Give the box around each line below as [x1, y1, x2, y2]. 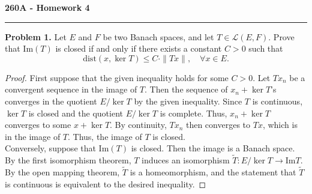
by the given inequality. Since [134, 94, 242, 107]
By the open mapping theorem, [5, 165, 120, 178]
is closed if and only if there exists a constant [55, 42, 222, 55]
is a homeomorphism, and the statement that [130, 165, 296, 178]
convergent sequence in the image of [5, 83, 137, 95]
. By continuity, [110, 118, 167, 131]
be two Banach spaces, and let [103, 30, 214, 43]
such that [248, 42, 283, 55]
